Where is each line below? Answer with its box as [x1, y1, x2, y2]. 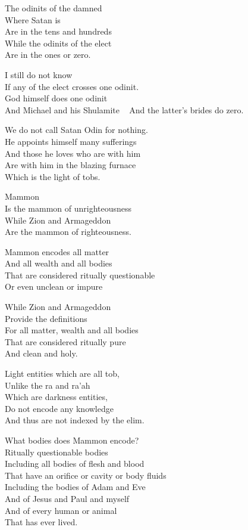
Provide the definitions [5, 312, 87, 324]
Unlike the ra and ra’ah [5, 379, 90, 391]
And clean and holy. [5, 347, 78, 359]
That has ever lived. [5, 516, 78, 528]
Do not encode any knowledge [5, 402, 114, 414]
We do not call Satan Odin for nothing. [5, 123, 148, 136]
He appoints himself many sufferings [5, 135, 137, 147]
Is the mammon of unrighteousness [5, 202, 132, 214]
